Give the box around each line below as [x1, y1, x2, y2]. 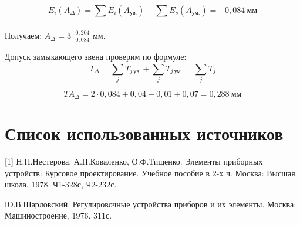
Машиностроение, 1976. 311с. [5, 209, 112, 221]
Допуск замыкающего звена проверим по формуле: [5, 50, 187, 62]
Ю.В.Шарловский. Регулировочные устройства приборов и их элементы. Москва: [5, 197, 296, 210]
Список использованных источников [5, 121, 284, 145]
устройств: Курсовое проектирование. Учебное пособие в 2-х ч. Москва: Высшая [5, 166, 295, 179]
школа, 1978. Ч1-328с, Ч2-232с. [5, 178, 117, 190]
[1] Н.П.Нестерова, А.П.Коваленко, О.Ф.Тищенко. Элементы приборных [5, 155, 263, 167]
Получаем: [5, 29, 42, 42]
